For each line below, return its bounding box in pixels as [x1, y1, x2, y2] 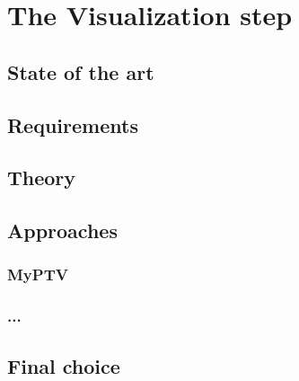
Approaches [7, 217, 118, 244]
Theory [7, 164, 76, 191]
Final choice [7, 351, 120, 379]
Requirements [7, 111, 138, 138]
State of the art [7, 58, 154, 85]
